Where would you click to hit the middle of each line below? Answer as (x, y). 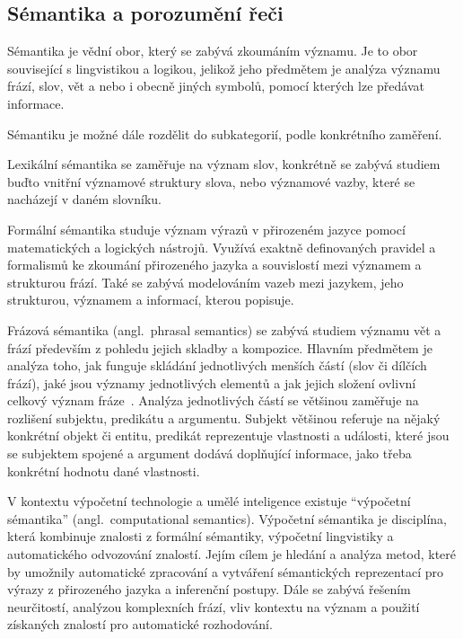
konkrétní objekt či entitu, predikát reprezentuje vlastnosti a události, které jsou (228, 435)
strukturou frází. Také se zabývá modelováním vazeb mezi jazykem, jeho (205, 282)
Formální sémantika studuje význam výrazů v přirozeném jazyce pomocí (206, 229)
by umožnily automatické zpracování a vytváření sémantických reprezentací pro (225, 571)
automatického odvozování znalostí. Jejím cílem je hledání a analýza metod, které (232, 554)
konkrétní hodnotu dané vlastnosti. (104, 470)
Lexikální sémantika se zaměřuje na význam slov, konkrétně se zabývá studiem (224, 164)
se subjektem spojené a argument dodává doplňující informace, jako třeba (210, 453)
